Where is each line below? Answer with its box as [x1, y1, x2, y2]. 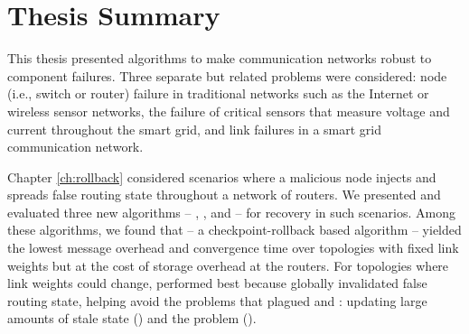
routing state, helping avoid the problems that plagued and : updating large [7, 291, 427, 310]
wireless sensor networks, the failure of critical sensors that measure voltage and [7, 101, 450, 120]
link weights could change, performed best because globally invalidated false [7, 274, 427, 292]
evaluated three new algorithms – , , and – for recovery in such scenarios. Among [7, 202, 455, 221]
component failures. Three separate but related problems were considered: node [7, 66, 447, 85]
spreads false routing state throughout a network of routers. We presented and [7, 185, 441, 204]
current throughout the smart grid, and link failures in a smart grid [7, 119, 381, 138]
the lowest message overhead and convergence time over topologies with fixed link [7, 238, 459, 257]
